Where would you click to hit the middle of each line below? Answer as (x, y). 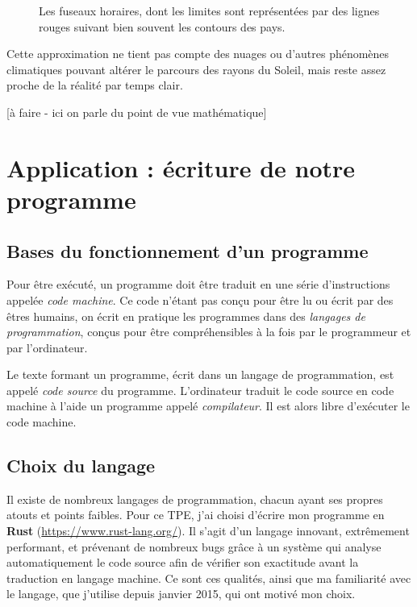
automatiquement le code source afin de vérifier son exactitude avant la (183, 562)
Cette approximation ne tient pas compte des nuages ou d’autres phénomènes (198, 54)
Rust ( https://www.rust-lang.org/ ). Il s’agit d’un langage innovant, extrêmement (208, 531)
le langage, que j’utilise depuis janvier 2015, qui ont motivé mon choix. (181, 594)
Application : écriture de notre (181, 167)
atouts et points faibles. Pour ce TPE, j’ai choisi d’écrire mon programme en (196, 515)
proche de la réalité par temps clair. (95, 85)
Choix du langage (81, 466)
